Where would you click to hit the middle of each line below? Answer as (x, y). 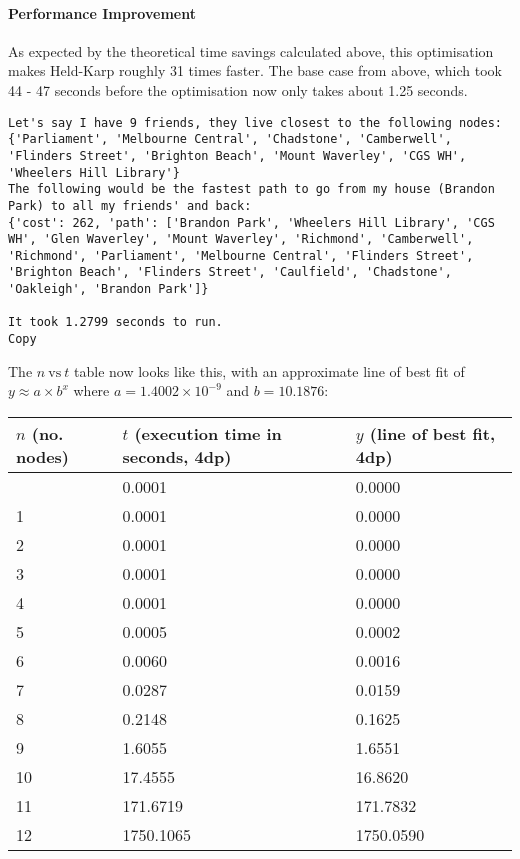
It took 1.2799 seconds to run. (115, 322)
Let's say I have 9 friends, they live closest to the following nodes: (255, 122)
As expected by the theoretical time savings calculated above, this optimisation (251, 50)
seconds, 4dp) (177, 456)
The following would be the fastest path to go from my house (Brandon (251, 189)
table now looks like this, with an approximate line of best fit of (269, 370)
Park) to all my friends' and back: (130, 205)
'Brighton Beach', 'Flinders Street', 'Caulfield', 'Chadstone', (230, 272)
